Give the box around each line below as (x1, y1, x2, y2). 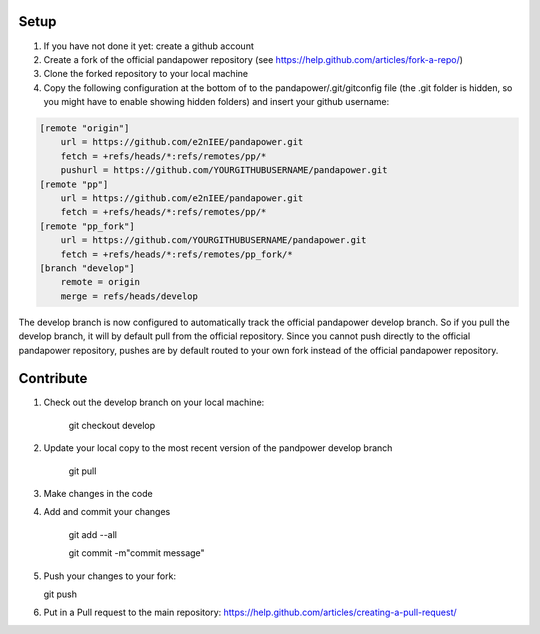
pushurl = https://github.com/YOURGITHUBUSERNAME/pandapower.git (60, 165, 388, 176)
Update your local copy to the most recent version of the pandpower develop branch (43, 442, 393, 454)
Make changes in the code (43, 487, 154, 499)
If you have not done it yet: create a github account (43, 40, 254, 52)
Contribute (18, 370, 88, 387)
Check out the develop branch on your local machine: (43, 396, 265, 409)
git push (43, 588, 78, 600)
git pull (68, 465, 97, 477)
